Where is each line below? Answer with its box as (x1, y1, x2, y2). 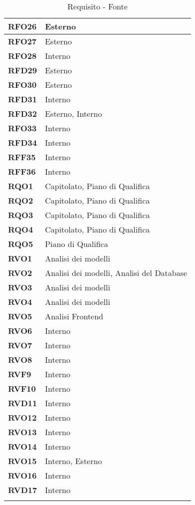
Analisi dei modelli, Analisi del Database (45, 267, 188, 278)
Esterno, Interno (45, 108, 102, 119)
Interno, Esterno (45, 455, 102, 467)
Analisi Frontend (45, 310, 104, 322)
